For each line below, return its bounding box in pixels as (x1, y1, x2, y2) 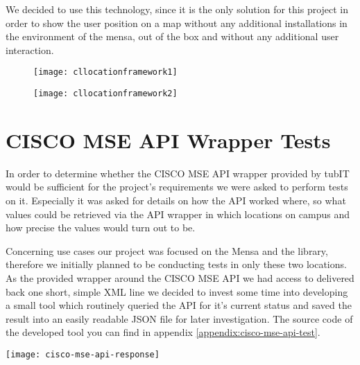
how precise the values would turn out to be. (6, 220, 196, 235)
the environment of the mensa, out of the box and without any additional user (6, 29, 339, 44)
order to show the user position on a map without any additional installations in (6, 15, 348, 30)
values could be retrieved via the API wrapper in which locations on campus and (6, 206, 350, 221)
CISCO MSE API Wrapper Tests (6, 125, 331, 154)
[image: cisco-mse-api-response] (6, 349, 160, 359)
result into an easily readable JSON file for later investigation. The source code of (6, 311, 353, 326)
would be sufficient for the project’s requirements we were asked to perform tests (6, 179, 348, 194)
